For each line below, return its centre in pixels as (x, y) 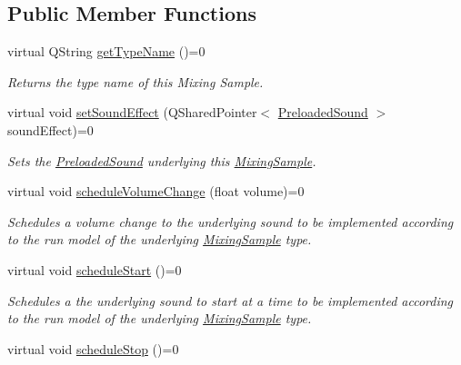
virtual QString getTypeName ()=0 (106, 51)
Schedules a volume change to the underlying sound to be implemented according (230, 221)
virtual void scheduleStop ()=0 (93, 348)
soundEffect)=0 (50, 129)
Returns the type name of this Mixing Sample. (135, 81)
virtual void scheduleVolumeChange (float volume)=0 (156, 191)
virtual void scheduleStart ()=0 (95, 269)
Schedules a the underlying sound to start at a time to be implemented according (230, 300)
